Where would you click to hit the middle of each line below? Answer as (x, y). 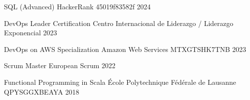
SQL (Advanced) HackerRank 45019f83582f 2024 (77, 6)
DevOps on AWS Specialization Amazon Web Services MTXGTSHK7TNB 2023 (125, 49)
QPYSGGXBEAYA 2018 (42, 91)
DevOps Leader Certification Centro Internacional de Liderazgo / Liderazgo (119, 23)
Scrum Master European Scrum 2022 (60, 65)
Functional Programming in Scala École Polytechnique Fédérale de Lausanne (120, 82)
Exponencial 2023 (31, 33)
